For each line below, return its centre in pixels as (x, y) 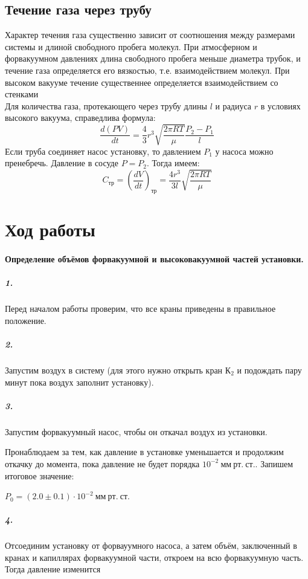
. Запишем (274, 463)
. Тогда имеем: (173, 163)
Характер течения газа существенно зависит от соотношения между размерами (150, 35)
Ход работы (50, 229)
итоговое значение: (40, 475)
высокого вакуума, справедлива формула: (80, 118)
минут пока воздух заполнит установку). (79, 382)
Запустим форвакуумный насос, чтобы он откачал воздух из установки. (136, 431)
